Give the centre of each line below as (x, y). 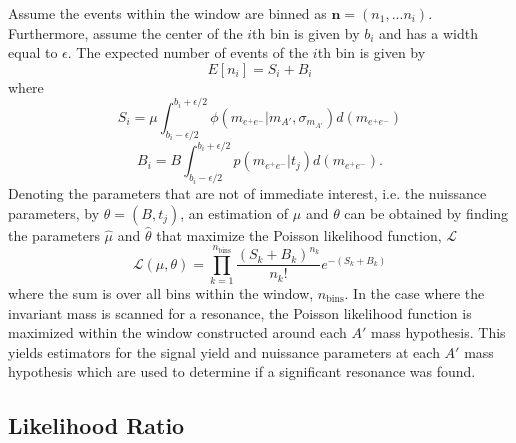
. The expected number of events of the (188, 52)
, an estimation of (234, 212)
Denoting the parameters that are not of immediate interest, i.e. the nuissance (247, 192)
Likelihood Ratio (96, 425)
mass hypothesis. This (438, 332)
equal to (33, 52)
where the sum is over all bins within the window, (161, 292)
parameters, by (54, 212)
